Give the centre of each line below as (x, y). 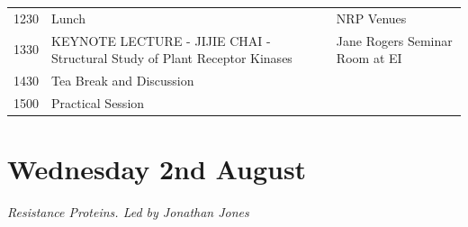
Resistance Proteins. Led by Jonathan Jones (128, 212)
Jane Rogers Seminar (394, 40)
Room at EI (369, 58)
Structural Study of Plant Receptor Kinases (172, 58)
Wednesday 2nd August (157, 169)
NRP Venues (371, 18)
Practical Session (98, 102)
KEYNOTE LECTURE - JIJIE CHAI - (161, 40)
